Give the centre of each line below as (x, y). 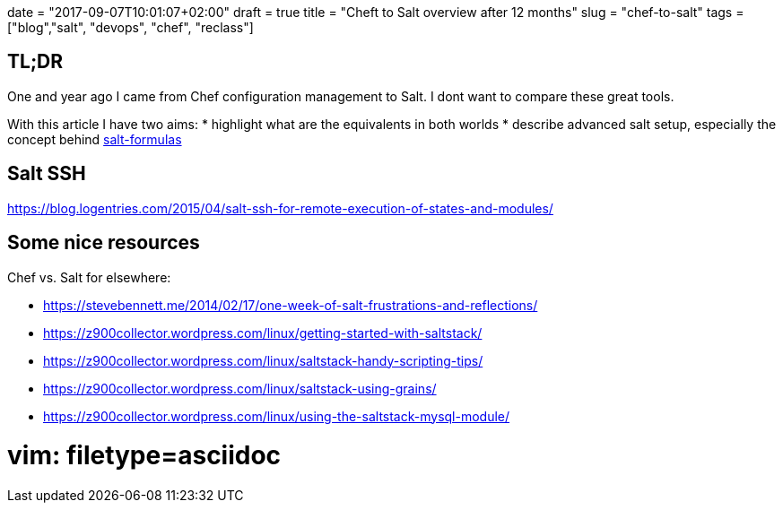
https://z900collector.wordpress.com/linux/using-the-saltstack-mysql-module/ (277, 416)
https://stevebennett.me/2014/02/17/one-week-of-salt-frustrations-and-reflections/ (291, 305)
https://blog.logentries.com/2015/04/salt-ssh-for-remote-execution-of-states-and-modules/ (280, 208)
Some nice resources (104, 243)
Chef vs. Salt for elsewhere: (89, 277)
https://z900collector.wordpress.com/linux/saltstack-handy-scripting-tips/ (263, 360)
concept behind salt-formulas (95, 139)
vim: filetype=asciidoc (144, 456)
